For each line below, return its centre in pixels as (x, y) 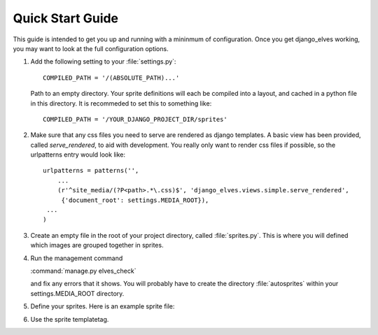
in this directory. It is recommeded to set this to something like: (121, 103)
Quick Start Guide (66, 18)
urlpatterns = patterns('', (91, 171)
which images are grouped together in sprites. (97, 245)
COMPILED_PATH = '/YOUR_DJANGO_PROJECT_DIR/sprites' (135, 119)
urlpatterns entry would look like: (78, 155)
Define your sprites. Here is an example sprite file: (103, 306)
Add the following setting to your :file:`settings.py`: (103, 62)
